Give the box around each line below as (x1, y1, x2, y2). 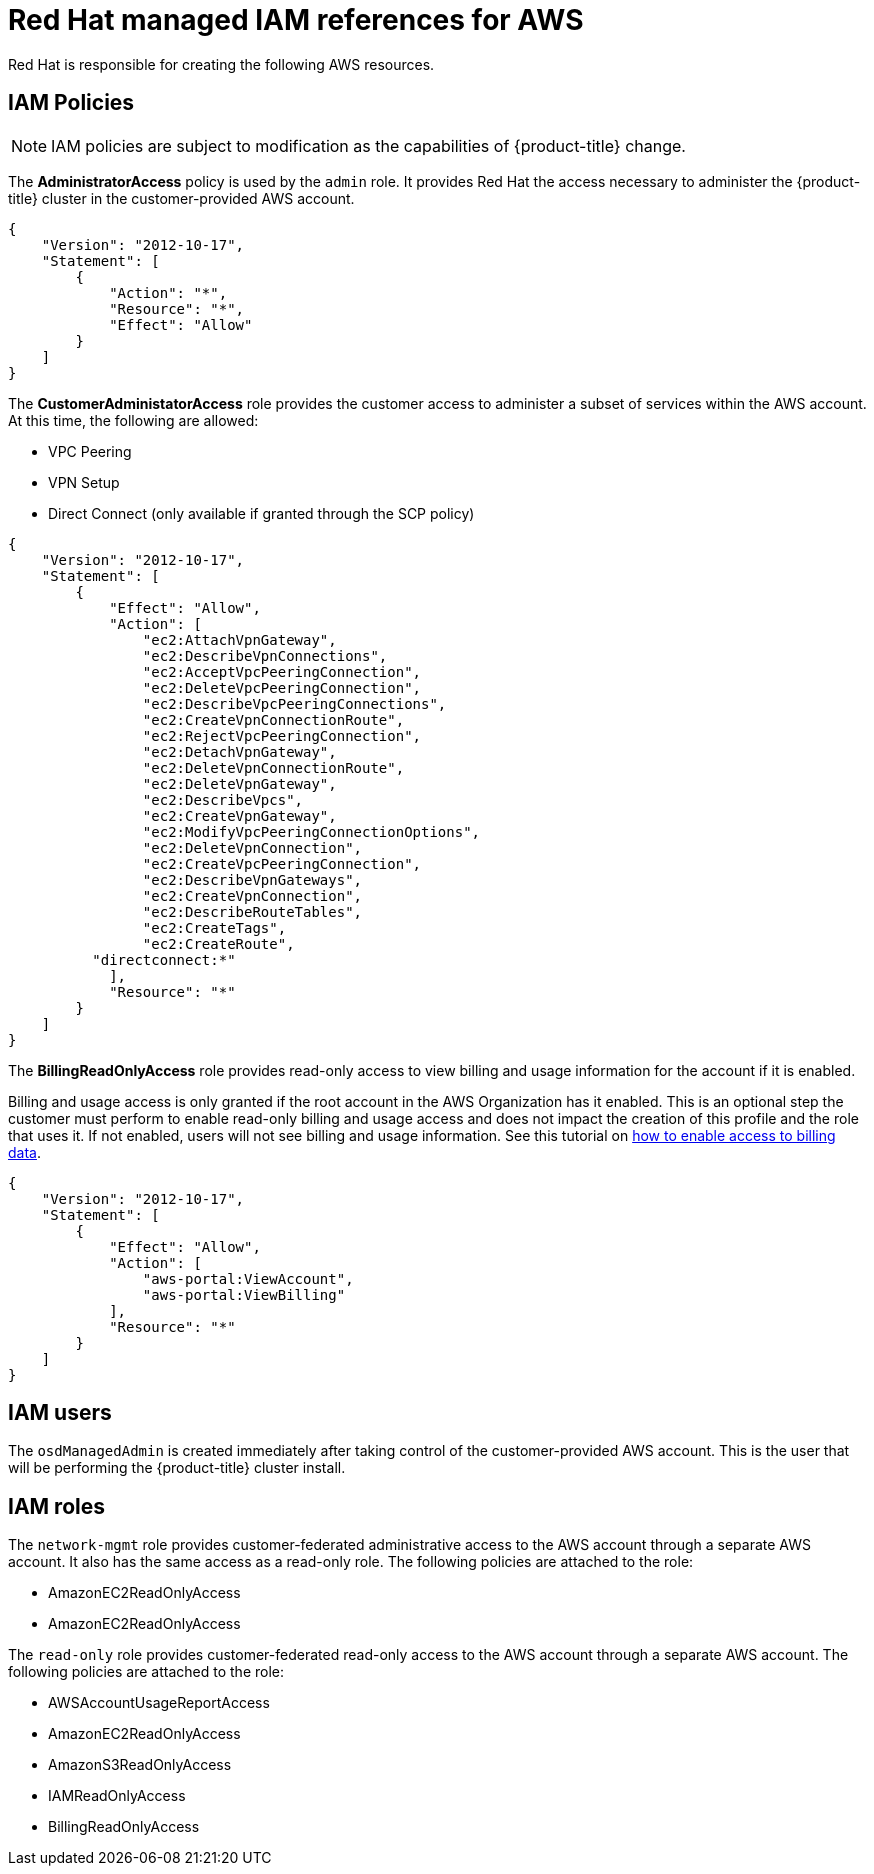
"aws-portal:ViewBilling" (142, 1286, 346, 1303)
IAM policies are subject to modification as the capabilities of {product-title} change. (51, 135, 686, 156)
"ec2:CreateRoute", (142, 935, 295, 952)
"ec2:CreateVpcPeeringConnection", (142, 855, 422, 872)
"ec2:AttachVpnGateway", (142, 631, 337, 648)
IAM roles (8, 1493, 105, 1519)
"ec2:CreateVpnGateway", (142, 807, 337, 824)
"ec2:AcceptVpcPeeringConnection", (142, 663, 422, 680)
